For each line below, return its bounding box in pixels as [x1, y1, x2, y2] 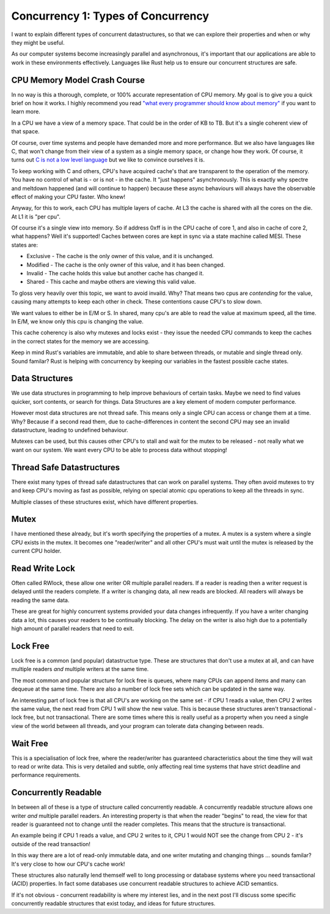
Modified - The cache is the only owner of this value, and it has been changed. [26, 261, 226, 269]
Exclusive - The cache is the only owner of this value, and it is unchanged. [26, 253, 214, 260]
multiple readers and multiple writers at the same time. [11, 666, 149, 673]
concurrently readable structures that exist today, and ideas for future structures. [11, 900, 216, 907]
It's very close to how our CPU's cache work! [11, 860, 125, 868]
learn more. [11, 108, 41, 116]
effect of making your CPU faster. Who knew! [11, 193, 125, 200]
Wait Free [11, 738, 49, 749]
